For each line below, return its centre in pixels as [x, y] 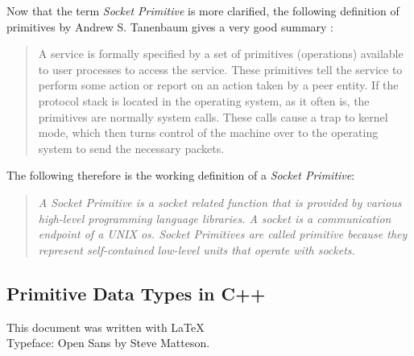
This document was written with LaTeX [106, 327]
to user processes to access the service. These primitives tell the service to [220, 69]
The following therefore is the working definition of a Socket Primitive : [181, 175]
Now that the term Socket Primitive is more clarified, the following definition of [203, 10]
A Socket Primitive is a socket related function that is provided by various [220, 202]
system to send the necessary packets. [131, 148]
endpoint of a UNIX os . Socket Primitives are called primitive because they [223, 234]
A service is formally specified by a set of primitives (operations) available [221, 54]
